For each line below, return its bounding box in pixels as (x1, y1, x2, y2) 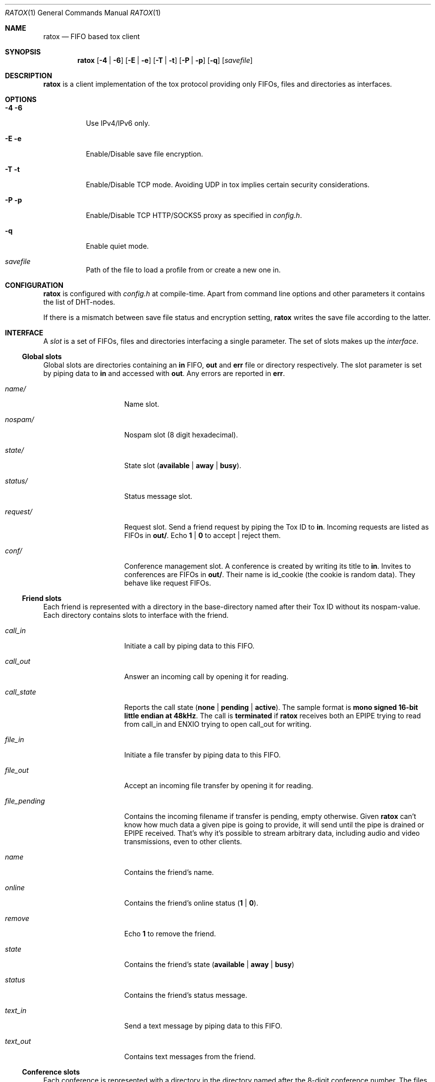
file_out (5, 766, 29, 774)
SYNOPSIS (5, 48, 41, 56)
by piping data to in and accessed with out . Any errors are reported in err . (43, 369, 285, 378)
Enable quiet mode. (86, 242, 149, 250)
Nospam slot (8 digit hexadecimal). (124, 431, 238, 439)
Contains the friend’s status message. (124, 991, 247, 999)
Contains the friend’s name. (124, 868, 214, 876)
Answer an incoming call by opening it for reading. (124, 672, 289, 681)
